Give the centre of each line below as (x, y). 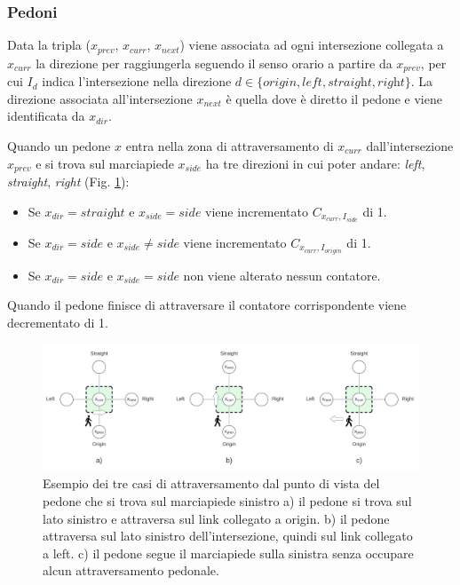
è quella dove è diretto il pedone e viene (334, 98)
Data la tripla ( (49, 45)
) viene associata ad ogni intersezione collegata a (312, 45)
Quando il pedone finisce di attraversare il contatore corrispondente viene (207, 305)
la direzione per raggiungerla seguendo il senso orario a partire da (214, 63)
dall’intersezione (410, 145)
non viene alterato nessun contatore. (282, 275)
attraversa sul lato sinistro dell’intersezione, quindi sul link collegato (228, 536)
